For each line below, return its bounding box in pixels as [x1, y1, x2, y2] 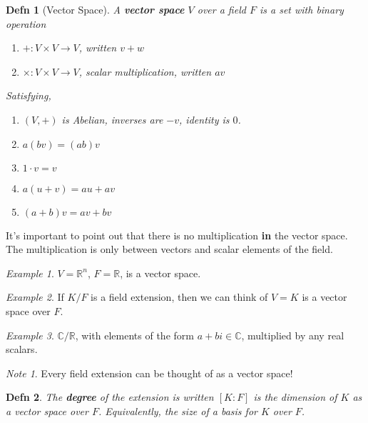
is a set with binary [259, 2, 344, 16]
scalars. [6, 342, 38, 357]
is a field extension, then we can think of [91, 289, 268, 304]
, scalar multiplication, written [78, 64, 212, 79]
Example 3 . [6, 327, 54, 342]
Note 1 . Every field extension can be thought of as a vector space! [6, 365, 293, 380]
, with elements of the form [75, 327, 194, 342]
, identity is [179, 111, 230, 126]
